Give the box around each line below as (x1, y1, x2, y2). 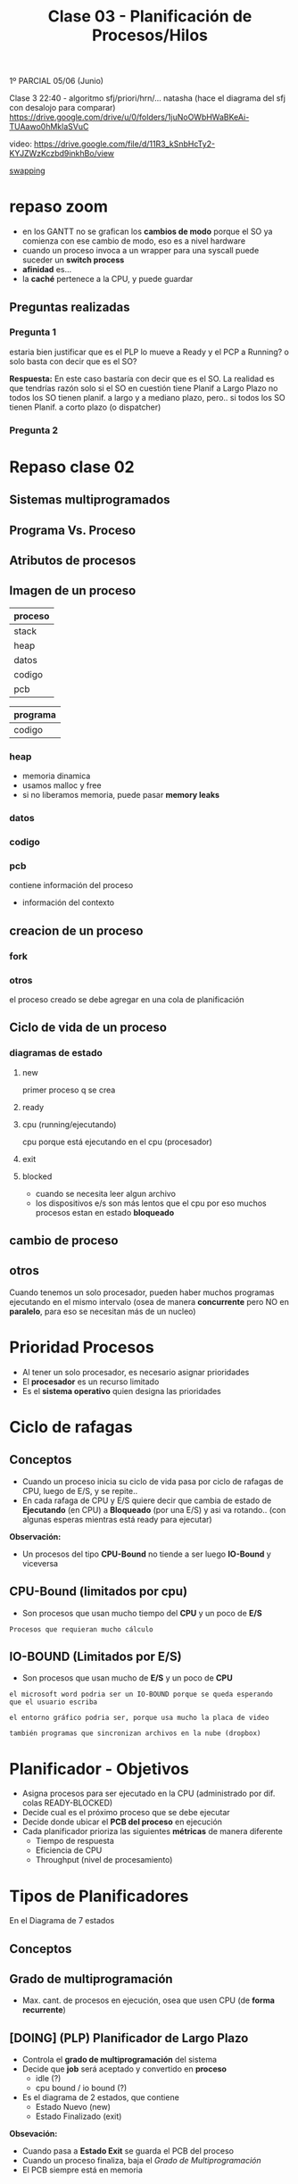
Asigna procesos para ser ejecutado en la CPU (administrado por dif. (21, 1788, 276, 1799)
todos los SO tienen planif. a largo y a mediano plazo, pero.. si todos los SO (9, 392, 286, 403)
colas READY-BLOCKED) (21, 1798, 113, 1808)
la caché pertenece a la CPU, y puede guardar (21, 274, 194, 285)
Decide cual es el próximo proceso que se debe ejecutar (21, 1807, 230, 1818)
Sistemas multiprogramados (9, 493, 171, 508)
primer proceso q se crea (21, 1084, 116, 1095)
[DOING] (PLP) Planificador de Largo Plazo (9, 2030, 249, 2046)
